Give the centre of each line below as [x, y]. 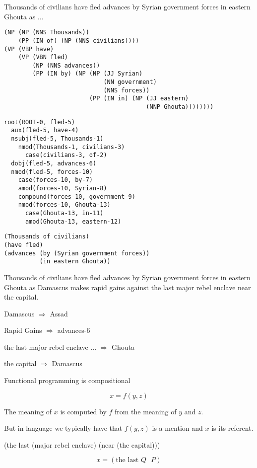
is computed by [83, 411]
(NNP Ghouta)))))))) [180, 107]
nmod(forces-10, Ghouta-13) [64, 205]
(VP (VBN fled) [43, 57]
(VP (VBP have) [29, 49]
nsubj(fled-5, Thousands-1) [57, 139]
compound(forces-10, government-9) [77, 196]
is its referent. [232, 428]
